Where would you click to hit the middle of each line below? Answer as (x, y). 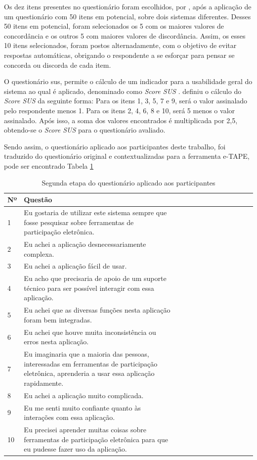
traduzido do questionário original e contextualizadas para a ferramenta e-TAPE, (127, 156)
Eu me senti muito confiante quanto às (82, 407)
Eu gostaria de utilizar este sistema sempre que (95, 212)
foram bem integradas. (58, 319)
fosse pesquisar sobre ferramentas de (79, 222)
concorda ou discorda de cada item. (58, 65)
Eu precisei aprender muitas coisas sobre (85, 430)
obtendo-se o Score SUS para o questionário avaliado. (85, 130)
